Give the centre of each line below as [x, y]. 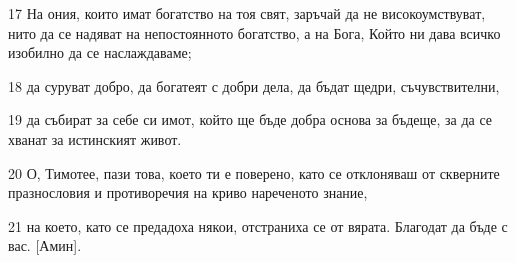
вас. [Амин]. [45, 245]
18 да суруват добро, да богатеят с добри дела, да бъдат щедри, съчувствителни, [254, 85]
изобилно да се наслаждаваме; [100, 52]
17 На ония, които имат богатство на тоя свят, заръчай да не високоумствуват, [247, 13]
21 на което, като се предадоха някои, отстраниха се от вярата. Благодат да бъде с [258, 225]
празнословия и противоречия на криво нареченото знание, [188, 192]
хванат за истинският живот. [95, 138]
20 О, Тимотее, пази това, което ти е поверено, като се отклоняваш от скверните [254, 172]
